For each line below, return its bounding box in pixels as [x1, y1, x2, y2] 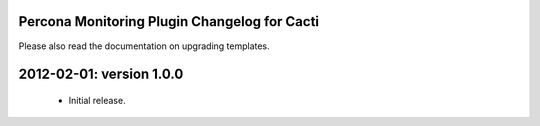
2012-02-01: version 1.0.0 [18, 66, 184, 83]
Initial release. [68, 94, 126, 106]
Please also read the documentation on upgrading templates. [18, 40, 270, 52]
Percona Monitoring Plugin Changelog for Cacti [18, 13, 320, 30]
